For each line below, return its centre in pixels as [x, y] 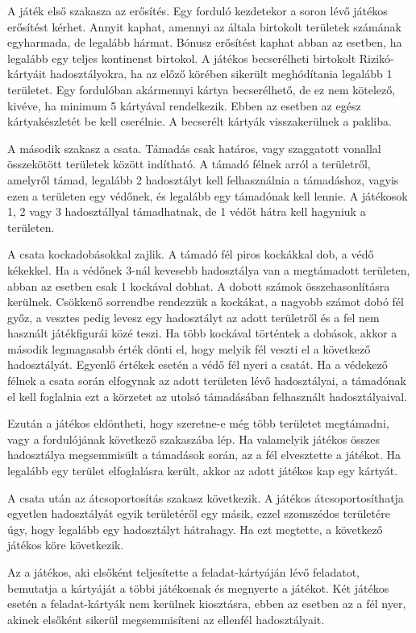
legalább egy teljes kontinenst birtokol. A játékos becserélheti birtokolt [182, 58]
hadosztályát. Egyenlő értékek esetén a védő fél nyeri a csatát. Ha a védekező [198, 364]
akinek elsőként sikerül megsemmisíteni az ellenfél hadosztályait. [166, 619]
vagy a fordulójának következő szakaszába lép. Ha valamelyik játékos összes [194, 439]
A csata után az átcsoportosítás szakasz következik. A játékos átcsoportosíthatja [206, 497]
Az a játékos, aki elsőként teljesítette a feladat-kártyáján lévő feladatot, [183, 572]
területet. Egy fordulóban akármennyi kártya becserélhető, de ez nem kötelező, [202, 89]
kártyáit [27, 74]
